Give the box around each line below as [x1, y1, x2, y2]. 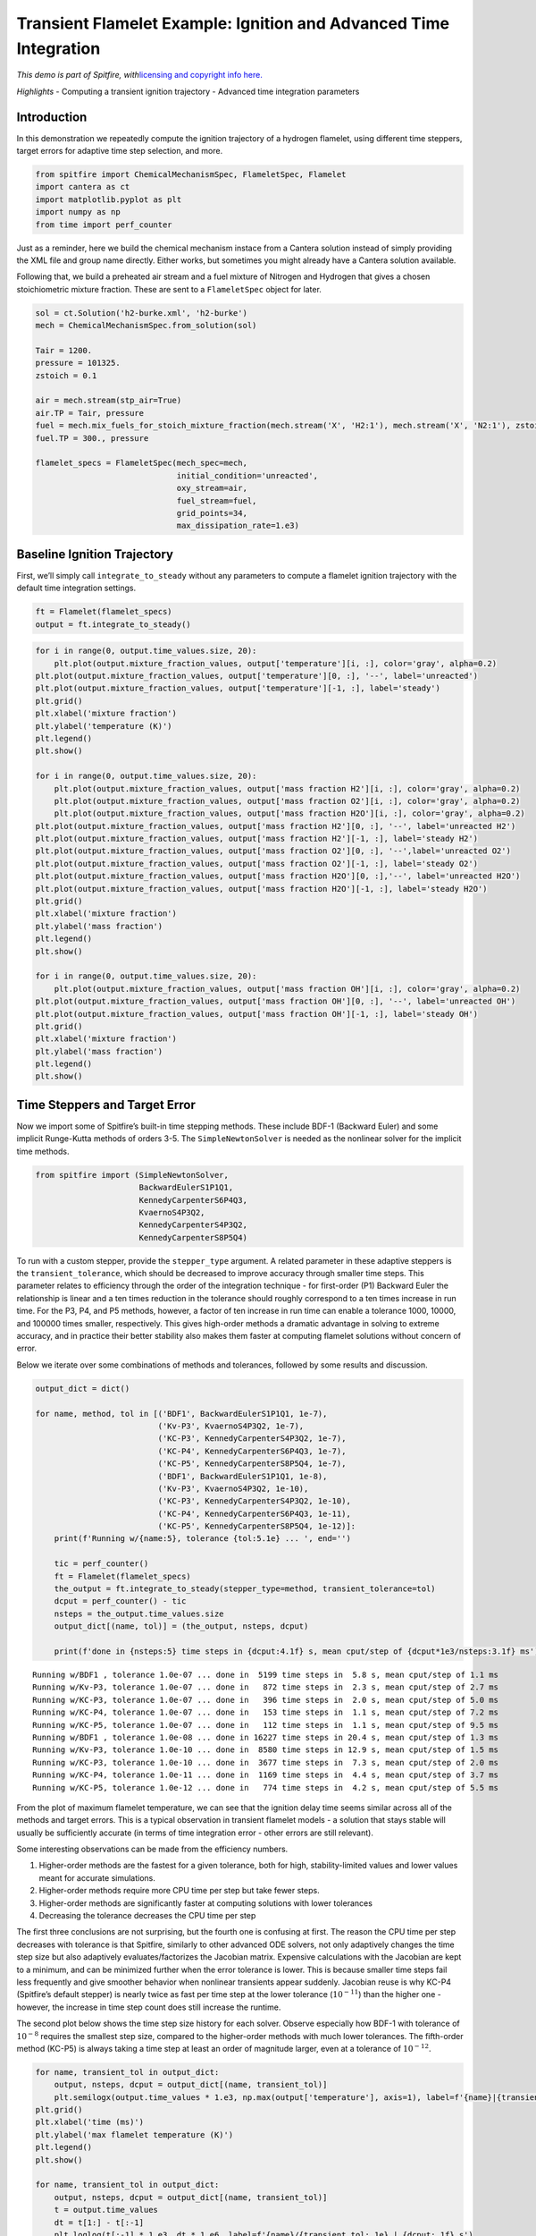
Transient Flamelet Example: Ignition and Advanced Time [16, 13, 450, 33]
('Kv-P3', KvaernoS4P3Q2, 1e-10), [157, 1483, 309, 1494]
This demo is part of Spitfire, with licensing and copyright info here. [16, 70, 263, 80]
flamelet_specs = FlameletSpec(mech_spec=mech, [35, 458, 247, 469]
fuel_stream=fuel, [176, 495, 257, 505]
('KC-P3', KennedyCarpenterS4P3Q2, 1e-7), [157, 1434, 347, 1444]
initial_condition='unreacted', [176, 470, 319, 480]
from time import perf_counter [35, 219, 173, 230]
